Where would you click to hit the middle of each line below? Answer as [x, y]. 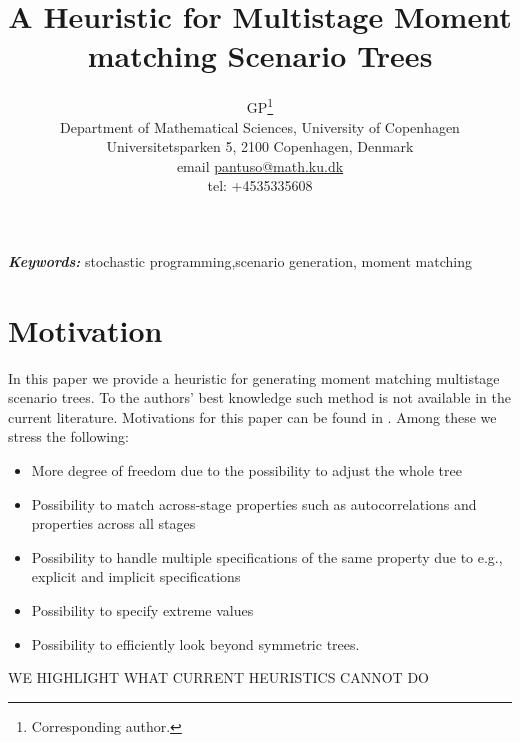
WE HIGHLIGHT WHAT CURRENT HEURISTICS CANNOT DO [218, 677]
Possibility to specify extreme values [142, 610]
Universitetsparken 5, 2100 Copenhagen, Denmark [260, 146]
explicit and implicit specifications [136, 576]
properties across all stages [113, 523]
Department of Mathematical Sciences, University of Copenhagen [260, 126]
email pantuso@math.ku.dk [260, 165]
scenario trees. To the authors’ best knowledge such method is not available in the [259, 397]
